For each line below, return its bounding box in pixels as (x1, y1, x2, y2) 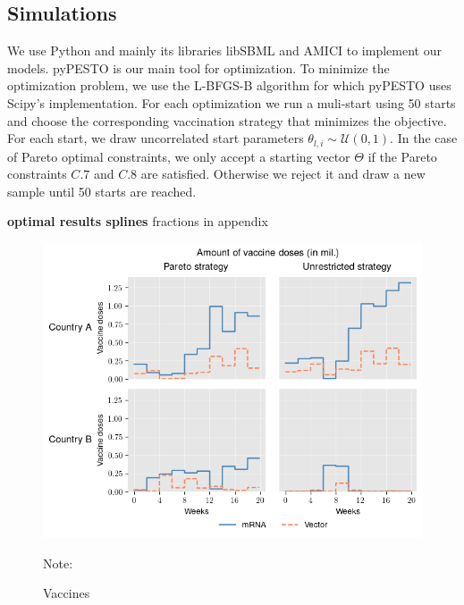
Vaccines (43, 584, 90, 602)
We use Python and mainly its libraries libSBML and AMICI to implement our (7, 41, 442, 60)
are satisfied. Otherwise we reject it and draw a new (140, 164, 426, 183)
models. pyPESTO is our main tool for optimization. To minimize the (7, 58, 390, 77)
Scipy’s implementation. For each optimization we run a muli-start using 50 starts (7, 93, 456, 112)
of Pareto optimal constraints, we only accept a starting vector (7, 147, 350, 165)
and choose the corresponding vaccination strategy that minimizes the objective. (7, 111, 447, 130)
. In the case (390, 129, 458, 147)
